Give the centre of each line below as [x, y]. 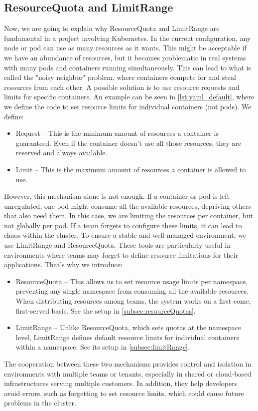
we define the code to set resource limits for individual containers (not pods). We [128, 106]
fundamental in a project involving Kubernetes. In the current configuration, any [128, 38]
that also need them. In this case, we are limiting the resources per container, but [129, 215]
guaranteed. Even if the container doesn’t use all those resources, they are [129, 143]
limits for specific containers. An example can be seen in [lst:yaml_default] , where [129, 97]
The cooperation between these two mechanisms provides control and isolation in [128, 364]
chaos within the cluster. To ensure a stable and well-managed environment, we [125, 235]
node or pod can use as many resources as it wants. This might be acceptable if [125, 48]
